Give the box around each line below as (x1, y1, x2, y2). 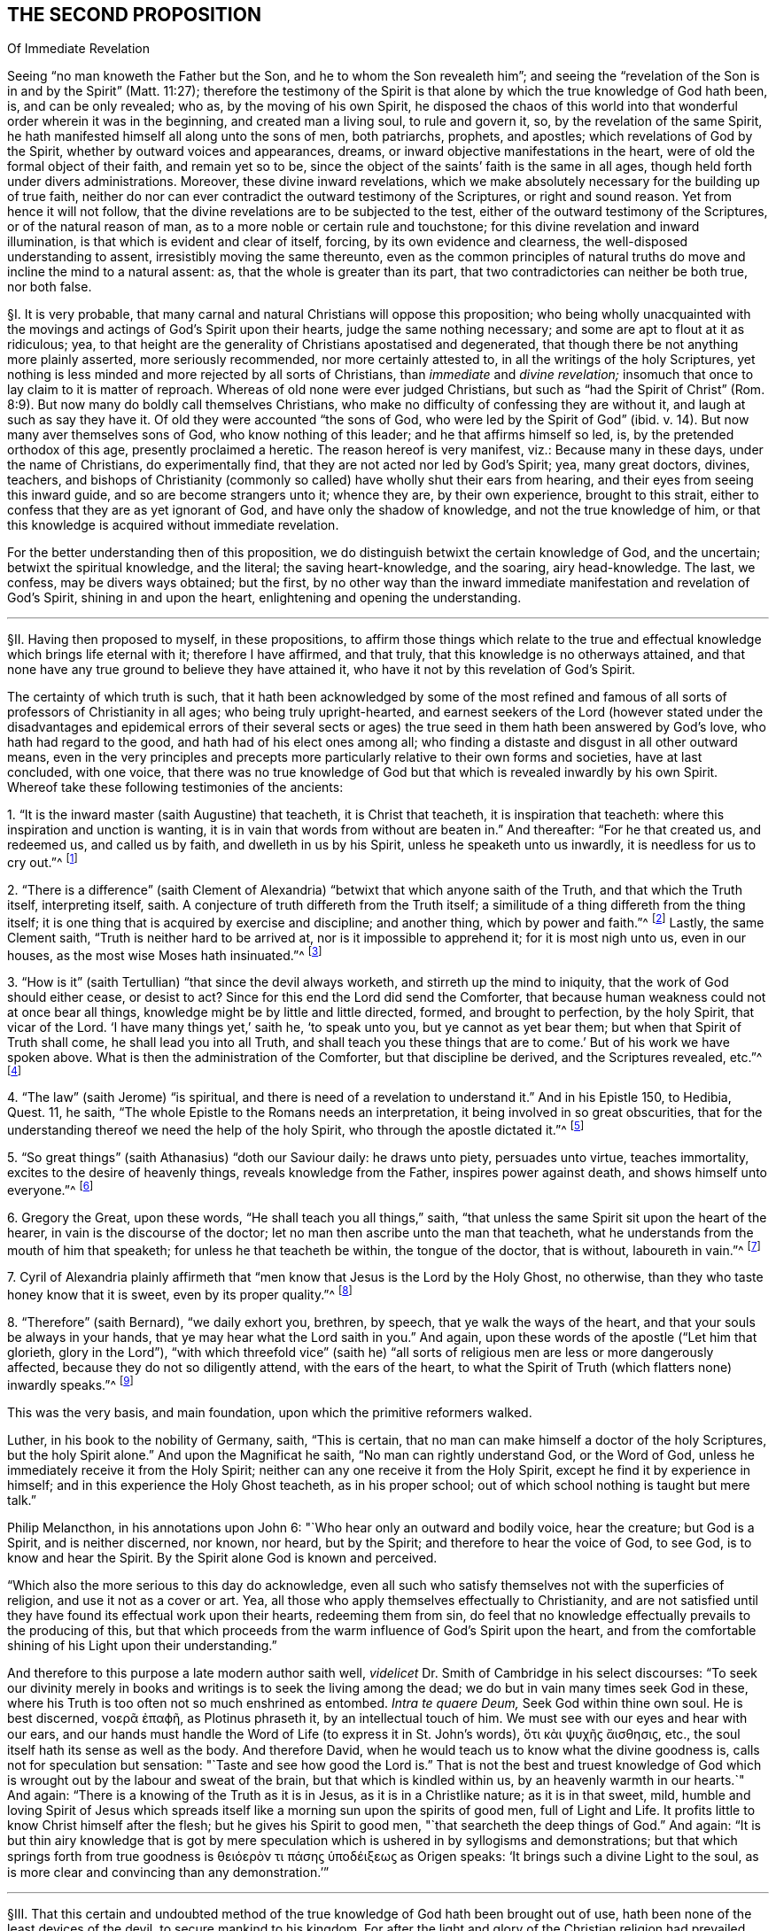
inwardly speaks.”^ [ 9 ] (7, 1375, 134, 1392)
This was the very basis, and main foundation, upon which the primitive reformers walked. (7, 1404, 532, 1420)
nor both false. (7, 279, 92, 295)
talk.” (7, 1492, 36, 1508)
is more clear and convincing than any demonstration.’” (7, 1864, 330, 1880)
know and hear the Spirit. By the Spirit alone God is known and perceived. (7, 1549, 438, 1565)
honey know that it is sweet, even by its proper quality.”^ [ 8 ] (7, 1284, 353, 1303)
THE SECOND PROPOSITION (7, 4, 261, 26)
